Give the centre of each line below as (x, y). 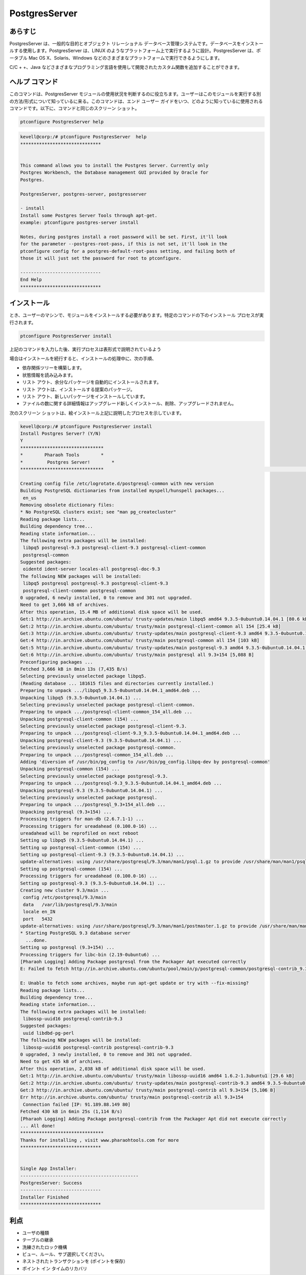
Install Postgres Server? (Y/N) (61, 434)
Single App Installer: (48, 1169)
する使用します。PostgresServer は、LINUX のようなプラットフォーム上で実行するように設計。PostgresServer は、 (135, 50)
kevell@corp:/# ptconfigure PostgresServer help (83, 137)
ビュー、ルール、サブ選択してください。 (65, 1254)
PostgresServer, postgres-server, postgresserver (83, 194)
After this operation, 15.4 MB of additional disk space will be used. (112, 612)
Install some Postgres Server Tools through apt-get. (89, 215)
